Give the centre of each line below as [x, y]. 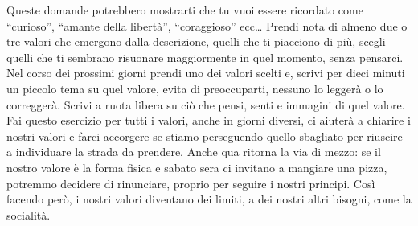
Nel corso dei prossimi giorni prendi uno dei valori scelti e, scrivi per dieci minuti [206, 73]
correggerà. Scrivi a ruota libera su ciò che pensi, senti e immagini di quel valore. [206, 104]
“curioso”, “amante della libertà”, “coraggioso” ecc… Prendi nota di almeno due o [207, 25]
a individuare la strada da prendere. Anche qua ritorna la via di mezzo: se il [194, 152]
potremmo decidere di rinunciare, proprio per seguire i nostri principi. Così [191, 183]
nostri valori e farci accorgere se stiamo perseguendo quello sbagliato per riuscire [205, 136]
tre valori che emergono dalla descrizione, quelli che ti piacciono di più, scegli [196, 41]
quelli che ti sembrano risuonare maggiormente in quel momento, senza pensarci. [205, 57]
